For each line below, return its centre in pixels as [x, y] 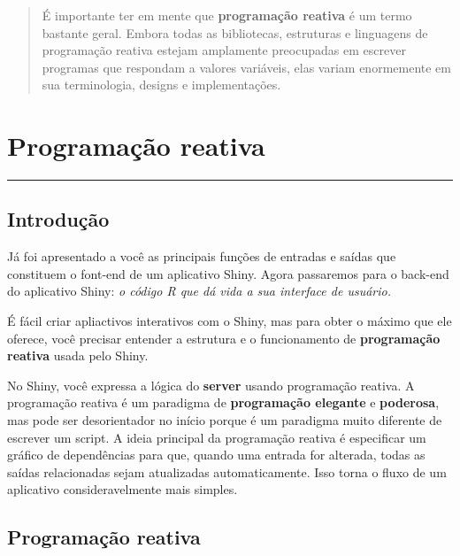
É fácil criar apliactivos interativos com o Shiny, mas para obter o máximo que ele [230, 321]
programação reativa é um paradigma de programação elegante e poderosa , [223, 402]
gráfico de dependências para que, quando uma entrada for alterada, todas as [216, 455]
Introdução [58, 219]
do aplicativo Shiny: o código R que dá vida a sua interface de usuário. [199, 291]
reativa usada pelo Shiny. [78, 355]
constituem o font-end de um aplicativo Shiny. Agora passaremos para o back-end [228, 273]
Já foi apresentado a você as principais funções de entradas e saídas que [202, 256]
